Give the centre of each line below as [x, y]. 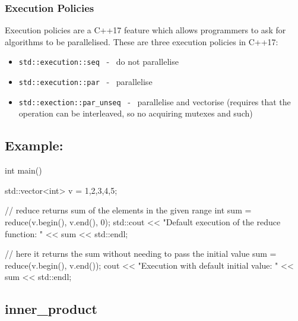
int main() [23, 170]
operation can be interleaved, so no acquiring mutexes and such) [136, 113]
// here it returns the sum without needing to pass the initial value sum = [141, 254]
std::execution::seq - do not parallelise [99, 62]
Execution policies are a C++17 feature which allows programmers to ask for [145, 30]
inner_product [51, 309]
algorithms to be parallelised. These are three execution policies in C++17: [142, 41]
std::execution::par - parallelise [85, 82]
